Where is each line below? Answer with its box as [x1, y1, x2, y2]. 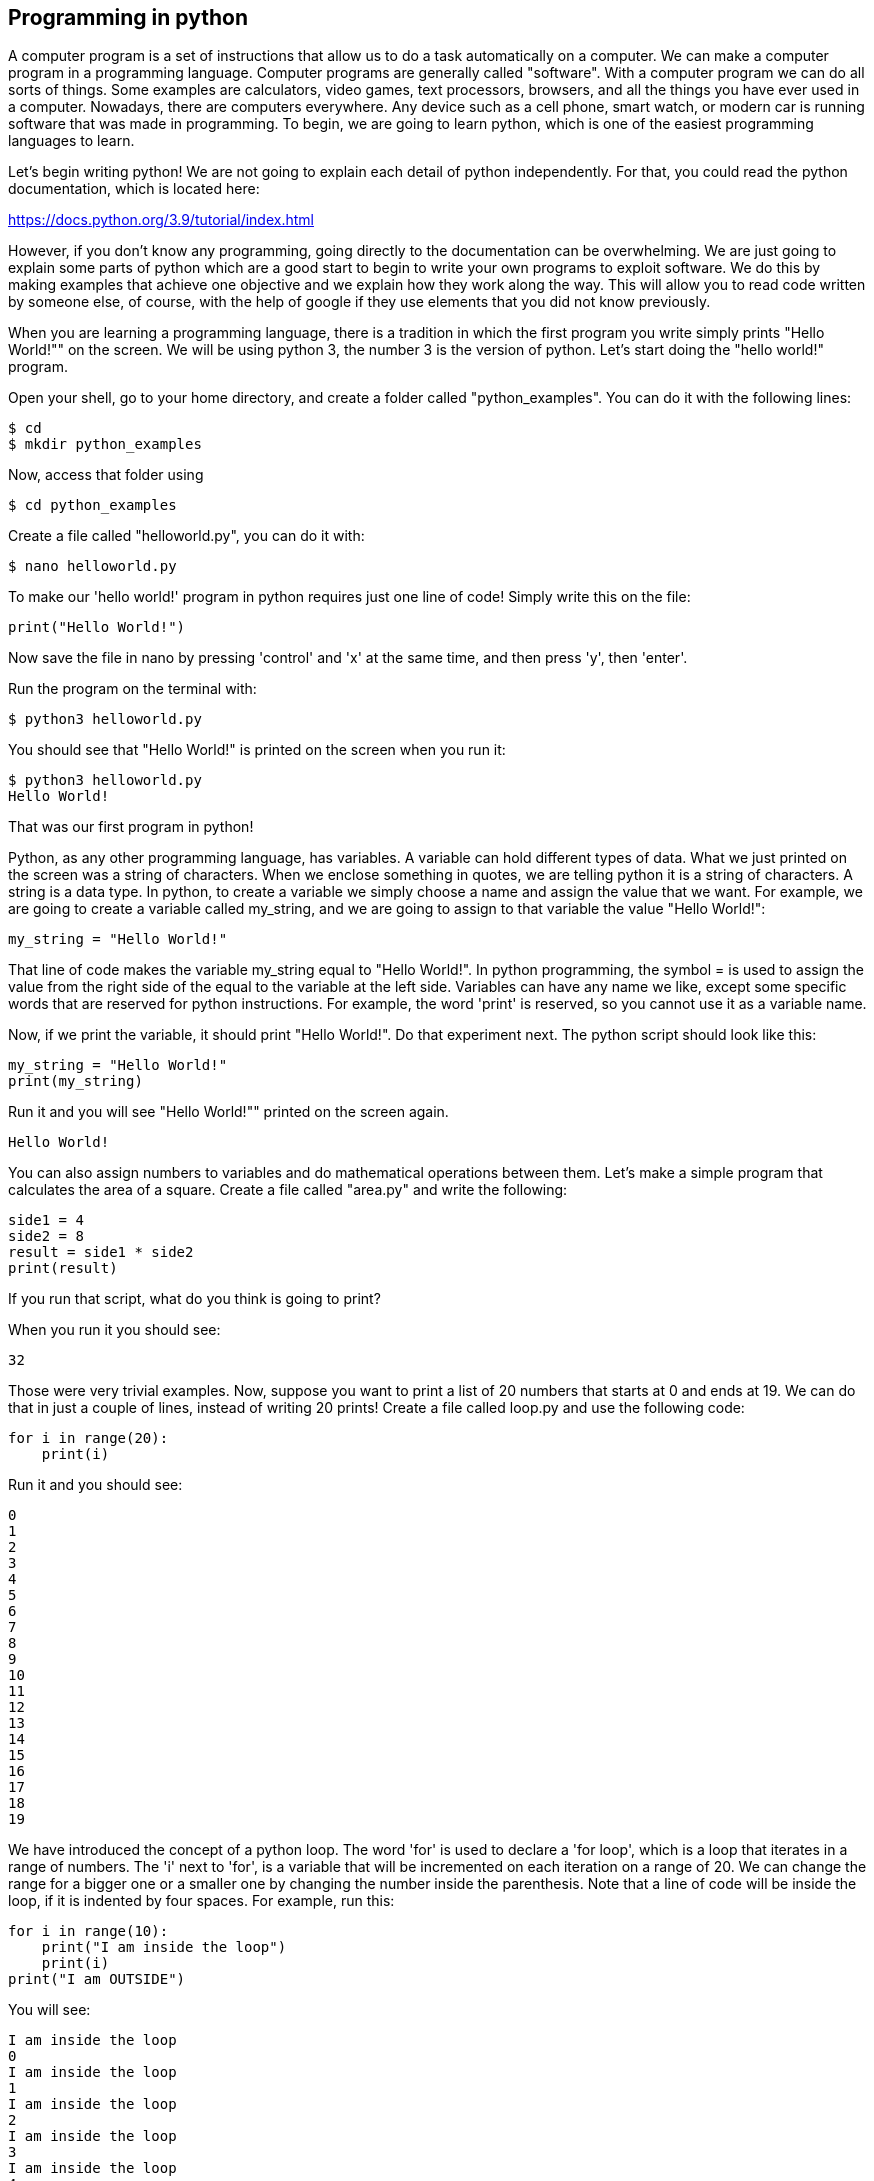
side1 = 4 [8, 1212, 84, 1229]
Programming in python [8, 5, 248, 30]
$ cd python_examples [8, 497, 177, 514]
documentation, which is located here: [8, 180, 260, 198]
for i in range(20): [8, 1430, 169, 1447]
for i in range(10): [8, 1923, 169, 1940]
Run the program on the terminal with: [8, 680, 257, 698]
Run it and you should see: [8, 1476, 183, 1494]
